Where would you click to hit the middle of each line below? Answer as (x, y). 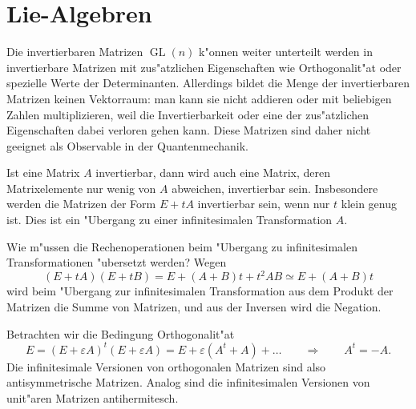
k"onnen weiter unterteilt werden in (286, 52)
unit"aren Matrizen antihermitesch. (93, 397)
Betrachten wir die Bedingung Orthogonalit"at (121, 333)
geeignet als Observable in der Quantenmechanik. (128, 145)
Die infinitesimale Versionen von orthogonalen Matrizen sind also (166, 366)
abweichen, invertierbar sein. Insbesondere (275, 188)
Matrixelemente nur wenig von (81, 188)
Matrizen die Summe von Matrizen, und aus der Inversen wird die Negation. (194, 306)
